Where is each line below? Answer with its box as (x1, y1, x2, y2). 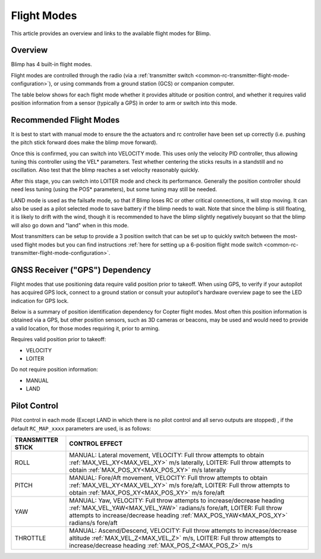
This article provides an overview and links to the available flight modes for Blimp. (11, 30, 211, 37)
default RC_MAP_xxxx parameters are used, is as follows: (11, 424, 152, 432)
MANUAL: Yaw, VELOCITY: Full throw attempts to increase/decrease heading (69, 496, 285, 504)
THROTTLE (14, 533, 46, 542)
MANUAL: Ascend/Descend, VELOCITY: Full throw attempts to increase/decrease (69, 526, 297, 535)
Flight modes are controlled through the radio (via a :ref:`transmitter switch (11, 71, 194, 79)
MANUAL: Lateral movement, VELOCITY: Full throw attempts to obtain (69, 451, 265, 459)
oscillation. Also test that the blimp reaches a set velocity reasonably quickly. (11, 167, 200, 174)
